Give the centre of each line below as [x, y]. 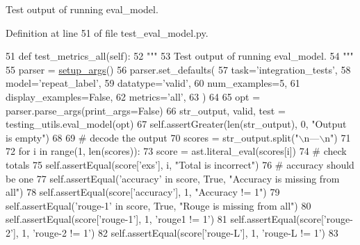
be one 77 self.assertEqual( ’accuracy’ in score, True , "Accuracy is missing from [173, 178]
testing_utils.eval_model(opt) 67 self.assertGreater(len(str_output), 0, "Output [176, 124]
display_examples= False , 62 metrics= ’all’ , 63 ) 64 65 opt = [133, 96]
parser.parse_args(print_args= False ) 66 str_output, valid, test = [146, 110]
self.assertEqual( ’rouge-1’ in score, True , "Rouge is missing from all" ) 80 [158, 205]
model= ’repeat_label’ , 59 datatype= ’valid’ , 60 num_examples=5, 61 [153, 83]
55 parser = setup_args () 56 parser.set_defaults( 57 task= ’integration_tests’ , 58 [178, 69]
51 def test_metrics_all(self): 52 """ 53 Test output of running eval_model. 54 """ [180, 56]
